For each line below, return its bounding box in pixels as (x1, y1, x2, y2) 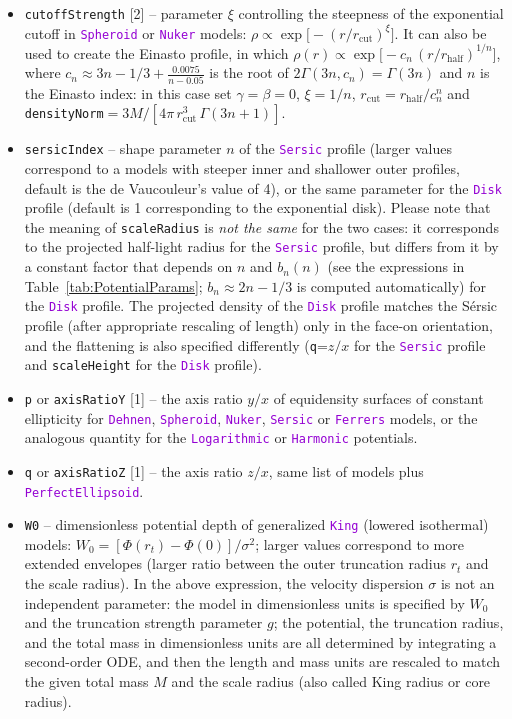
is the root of (209, 62, 289, 83)
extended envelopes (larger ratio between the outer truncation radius (24, 553, 446, 574)
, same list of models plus (268, 460, 424, 481)
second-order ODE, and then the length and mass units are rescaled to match (24, 651, 501, 672)
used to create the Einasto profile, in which (24, 42, 289, 63)
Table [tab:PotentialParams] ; (24, 275, 203, 296)
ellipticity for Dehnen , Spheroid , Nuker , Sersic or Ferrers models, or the (24, 407, 478, 428)
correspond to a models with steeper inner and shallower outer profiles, (24, 157, 460, 178)
